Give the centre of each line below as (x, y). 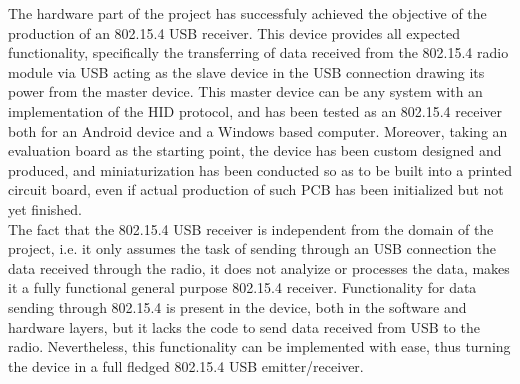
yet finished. (45, 208)
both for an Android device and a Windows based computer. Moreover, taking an (258, 130)
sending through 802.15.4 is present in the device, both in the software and (237, 306)
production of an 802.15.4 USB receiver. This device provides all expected (234, 32)
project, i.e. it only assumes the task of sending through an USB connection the (252, 248)
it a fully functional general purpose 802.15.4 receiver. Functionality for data (242, 287)
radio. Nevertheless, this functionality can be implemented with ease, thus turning (259, 346)
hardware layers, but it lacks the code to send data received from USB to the (244, 326)
